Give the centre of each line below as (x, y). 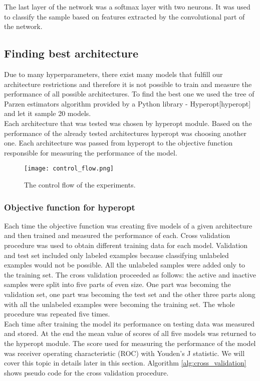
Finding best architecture (71, 53)
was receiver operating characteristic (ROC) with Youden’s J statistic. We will (124, 353)
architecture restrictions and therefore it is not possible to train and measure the (128, 84)
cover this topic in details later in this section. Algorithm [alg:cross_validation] (125, 363)
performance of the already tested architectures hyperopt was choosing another (125, 133)
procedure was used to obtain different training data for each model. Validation (126, 245)
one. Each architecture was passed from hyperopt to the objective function (118, 143)
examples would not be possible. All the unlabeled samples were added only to (125, 265)
